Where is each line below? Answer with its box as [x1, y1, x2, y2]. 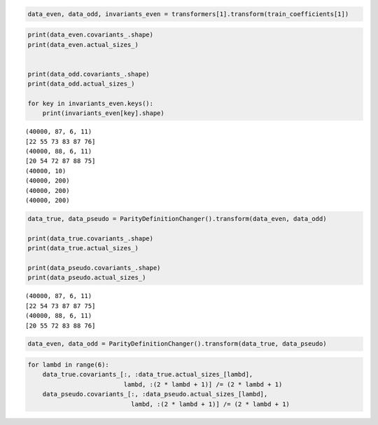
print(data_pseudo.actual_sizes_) [27, 274, 146, 282]
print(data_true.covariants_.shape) [27, 234, 154, 242]
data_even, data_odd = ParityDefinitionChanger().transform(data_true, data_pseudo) [27, 340, 327, 348]
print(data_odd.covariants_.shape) [27, 70, 150, 78]
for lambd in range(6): [27, 361, 110, 369]
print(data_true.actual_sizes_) [27, 244, 139, 252]
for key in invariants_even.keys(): [27, 99, 154, 107]
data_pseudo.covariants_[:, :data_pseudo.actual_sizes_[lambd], [42, 390, 268, 398]
